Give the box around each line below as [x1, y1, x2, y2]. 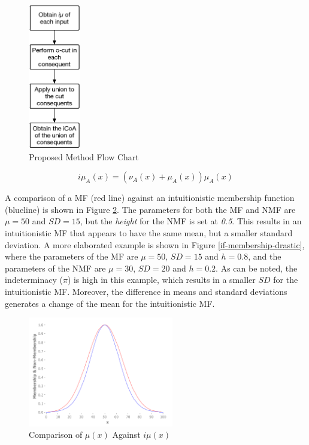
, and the [248, 250, 281, 263]
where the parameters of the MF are [5, 250, 138, 263]
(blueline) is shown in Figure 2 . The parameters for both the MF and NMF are [5, 203, 296, 215]
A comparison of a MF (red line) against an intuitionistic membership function [5, 191, 295, 204]
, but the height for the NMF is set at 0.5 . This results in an [80, 215, 302, 227]
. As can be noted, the [216, 261, 298, 274]
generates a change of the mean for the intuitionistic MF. [5, 297, 215, 309]
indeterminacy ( [5, 273, 63, 286]
